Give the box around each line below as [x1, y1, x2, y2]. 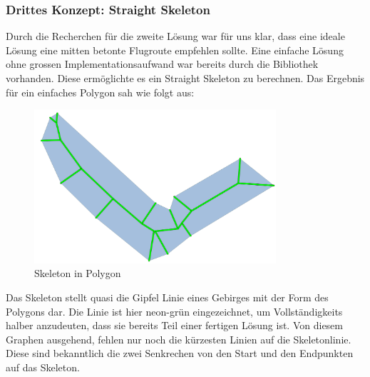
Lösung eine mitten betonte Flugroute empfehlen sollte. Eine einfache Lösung [6, 42, 344, 57]
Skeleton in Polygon [34, 266, 121, 281]
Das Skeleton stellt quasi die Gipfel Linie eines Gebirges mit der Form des [6, 290, 329, 304]
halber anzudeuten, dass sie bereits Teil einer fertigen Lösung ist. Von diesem [6, 318, 343, 333]
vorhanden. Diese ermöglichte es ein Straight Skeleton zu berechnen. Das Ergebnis [6, 71, 365, 85]
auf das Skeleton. [6, 359, 80, 374]
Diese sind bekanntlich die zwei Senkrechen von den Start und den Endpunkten [6, 346, 354, 361]
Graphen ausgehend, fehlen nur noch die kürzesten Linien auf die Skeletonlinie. [6, 331, 351, 346]
